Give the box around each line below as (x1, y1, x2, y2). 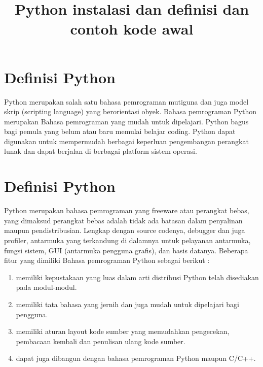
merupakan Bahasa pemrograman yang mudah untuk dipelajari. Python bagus (4, 116, 249, 126)
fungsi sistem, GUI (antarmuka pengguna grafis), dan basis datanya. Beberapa (4, 245, 248, 255)
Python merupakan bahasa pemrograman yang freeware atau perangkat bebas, (4, 205, 249, 216)
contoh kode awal (70, 18, 194, 39)
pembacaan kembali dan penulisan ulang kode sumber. (16, 336, 185, 346)
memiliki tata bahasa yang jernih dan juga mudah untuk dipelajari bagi (16, 298, 239, 309)
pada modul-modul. (16, 282, 77, 292)
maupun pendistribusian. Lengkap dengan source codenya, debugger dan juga (4, 225, 245, 236)
